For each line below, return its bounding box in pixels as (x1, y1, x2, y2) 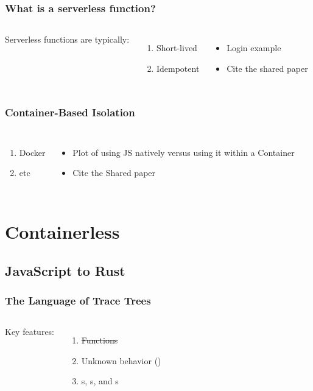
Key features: (5, 325, 55, 338)
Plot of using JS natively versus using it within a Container (72, 146, 295, 158)
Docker (19, 146, 46, 158)
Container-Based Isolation (5, 105, 135, 120)
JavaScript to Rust (5, 261, 125, 280)
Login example (227, 41, 281, 54)
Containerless (5, 219, 120, 244)
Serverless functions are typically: (5, 33, 130, 46)
